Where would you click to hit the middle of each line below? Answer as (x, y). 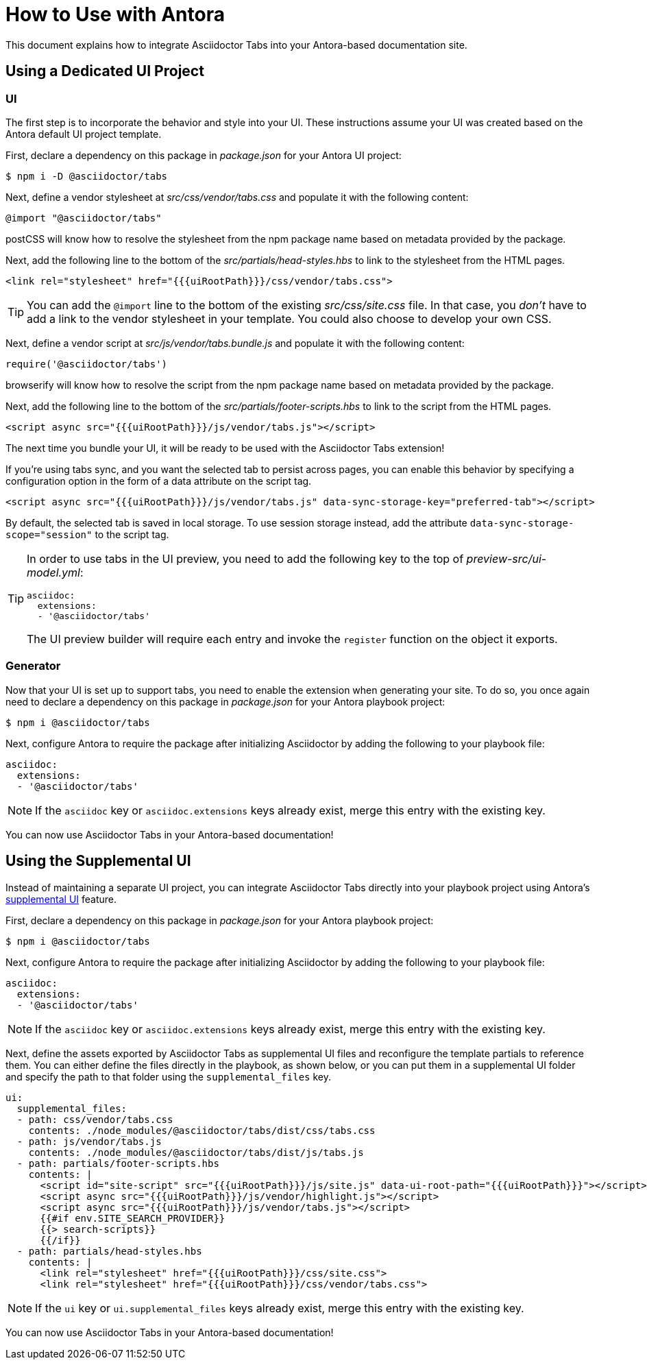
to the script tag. (132, 534)
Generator (33, 666)
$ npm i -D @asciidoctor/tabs (87, 176)
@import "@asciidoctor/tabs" (84, 218)
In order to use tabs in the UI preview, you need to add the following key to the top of (245, 558)
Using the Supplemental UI (98, 861)
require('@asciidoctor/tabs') (87, 364)
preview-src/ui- (506, 558)
